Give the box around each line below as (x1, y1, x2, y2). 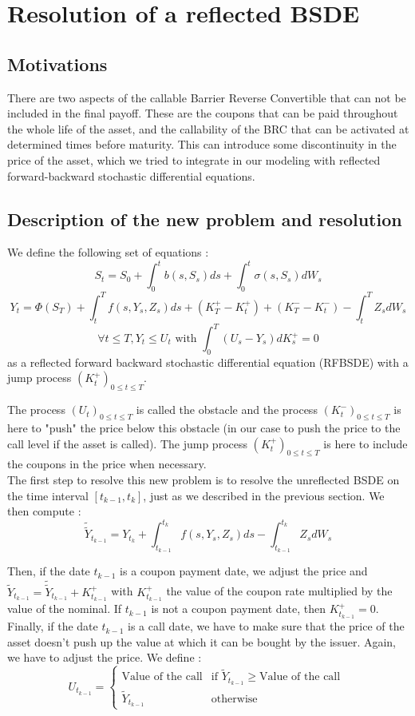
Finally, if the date (7, 618, 98, 634)
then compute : (7, 503, 81, 519)
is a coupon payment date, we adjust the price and (120, 563, 368, 579)
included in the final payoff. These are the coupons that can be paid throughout (7, 105, 398, 121)
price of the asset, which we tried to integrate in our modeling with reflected (7, 151, 381, 168)
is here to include (323, 435, 408, 451)
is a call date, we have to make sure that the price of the (128, 618, 405, 634)
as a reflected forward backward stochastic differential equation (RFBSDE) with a (7, 353, 409, 370)
